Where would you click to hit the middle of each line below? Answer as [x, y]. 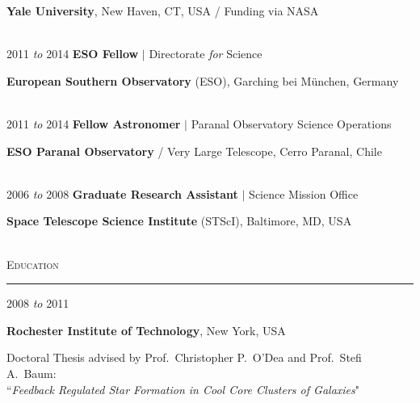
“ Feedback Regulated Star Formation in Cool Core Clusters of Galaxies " [183, 389]
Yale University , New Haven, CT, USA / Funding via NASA [163, 10]
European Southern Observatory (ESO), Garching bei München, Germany [203, 80]
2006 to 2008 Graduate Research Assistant [122, 193]
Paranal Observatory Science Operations [291, 123]
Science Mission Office [304, 193]
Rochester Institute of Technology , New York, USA [146, 330]
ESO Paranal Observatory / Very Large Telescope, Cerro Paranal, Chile [194, 151]
